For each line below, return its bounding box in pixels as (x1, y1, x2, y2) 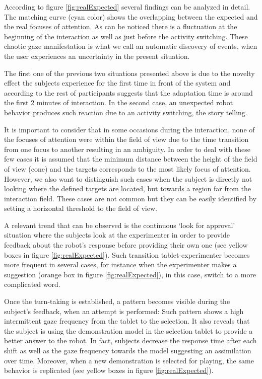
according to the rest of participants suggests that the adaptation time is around (4, 87, 253, 98)
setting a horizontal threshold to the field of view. (4, 203, 157, 213)
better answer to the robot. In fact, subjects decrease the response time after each (4, 335, 257, 346)
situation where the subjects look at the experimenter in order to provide (4, 230, 230, 240)
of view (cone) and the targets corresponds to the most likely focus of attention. (4, 163, 251, 174)
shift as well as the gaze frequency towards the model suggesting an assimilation (4, 345, 251, 355)
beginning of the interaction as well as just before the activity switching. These (4, 31, 248, 41)
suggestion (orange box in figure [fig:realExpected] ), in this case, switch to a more (4, 269, 256, 279)
